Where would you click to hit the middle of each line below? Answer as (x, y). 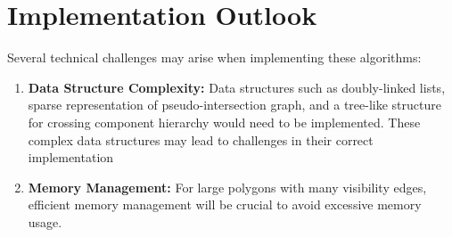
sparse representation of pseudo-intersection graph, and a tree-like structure (234, 105)
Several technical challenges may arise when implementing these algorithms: (214, 57)
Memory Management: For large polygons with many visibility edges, (227, 187)
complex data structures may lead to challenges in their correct (201, 139)
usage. (45, 221)
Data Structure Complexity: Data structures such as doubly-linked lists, (237, 87)
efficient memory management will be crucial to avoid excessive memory (225, 204)
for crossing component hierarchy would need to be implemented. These (224, 122)
